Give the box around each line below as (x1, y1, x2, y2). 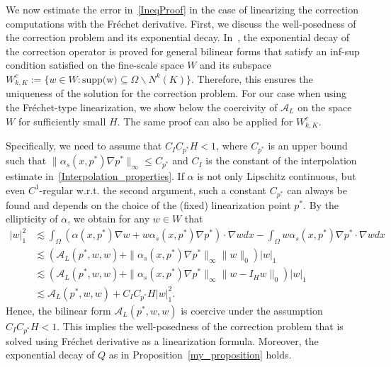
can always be (287, 182, 347, 197)
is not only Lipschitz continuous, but (197, 169, 356, 183)
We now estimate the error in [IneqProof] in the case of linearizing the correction (6, 2, 359, 16)
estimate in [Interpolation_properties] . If (6, 169, 184, 183)
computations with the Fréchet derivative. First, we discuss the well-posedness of (6, 16, 356, 30)
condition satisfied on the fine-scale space (6, 57, 184, 72)
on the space (297, 100, 352, 115)
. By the (303, 197, 339, 212)
